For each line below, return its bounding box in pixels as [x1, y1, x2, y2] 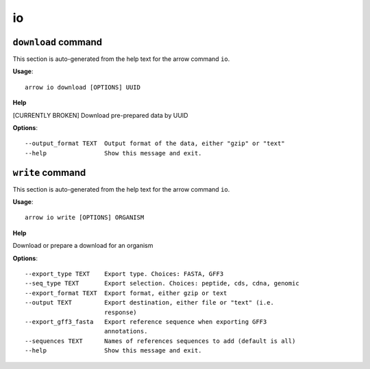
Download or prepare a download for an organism [12, 242, 153, 250]
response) [103, 308, 137, 316]
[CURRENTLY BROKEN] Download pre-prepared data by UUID [12, 111, 188, 119]
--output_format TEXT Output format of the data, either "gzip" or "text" [25, 140, 285, 147]
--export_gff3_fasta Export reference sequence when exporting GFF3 [25, 318, 267, 325]
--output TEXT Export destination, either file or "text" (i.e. [25, 298, 274, 307]
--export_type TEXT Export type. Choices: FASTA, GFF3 [25, 270, 224, 278]
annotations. [103, 327, 148, 335]
